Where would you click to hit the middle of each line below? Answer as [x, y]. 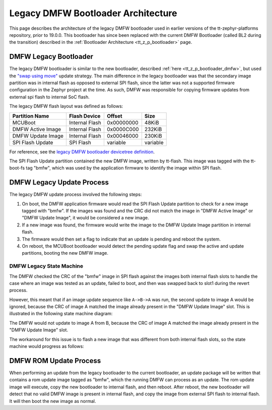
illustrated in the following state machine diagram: [61, 314]
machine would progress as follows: [47, 346]
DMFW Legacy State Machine [46, 266]
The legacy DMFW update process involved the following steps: [76, 195]
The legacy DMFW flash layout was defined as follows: [66, 106]
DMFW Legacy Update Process [59, 182]
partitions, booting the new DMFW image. [65, 253]
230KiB [153, 136]
